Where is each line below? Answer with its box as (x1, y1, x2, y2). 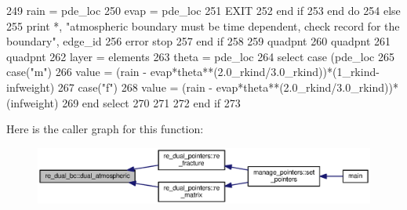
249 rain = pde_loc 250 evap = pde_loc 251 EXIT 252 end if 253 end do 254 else (6, 2, 401, 18)
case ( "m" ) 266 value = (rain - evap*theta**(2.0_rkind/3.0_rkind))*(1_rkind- (6, 63, 380, 80)
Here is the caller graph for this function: (6, 121, 204, 137)
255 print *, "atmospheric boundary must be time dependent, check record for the (6, 17, 400, 34)
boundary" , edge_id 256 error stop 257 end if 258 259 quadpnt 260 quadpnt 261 (6, 33, 391, 49)
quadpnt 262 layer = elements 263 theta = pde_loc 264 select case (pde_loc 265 (6, 48, 394, 64)
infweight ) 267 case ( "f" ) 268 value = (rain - (6, 78, 213, 95)
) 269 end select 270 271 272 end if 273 (54, 94, 241, 110)
